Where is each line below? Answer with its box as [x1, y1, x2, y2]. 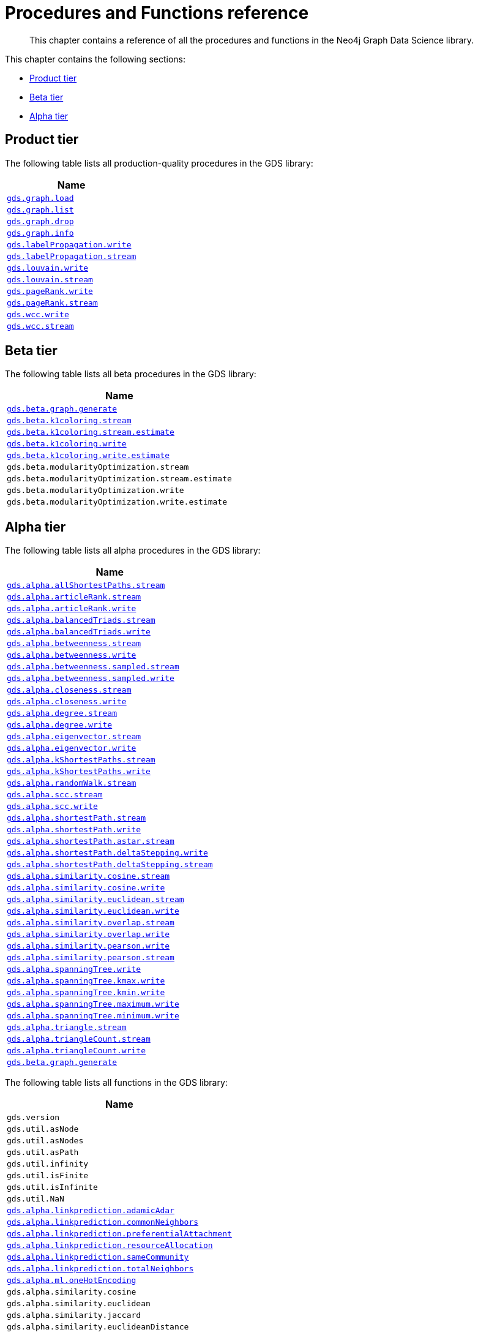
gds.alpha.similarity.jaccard [7, 1311, 141, 1320]
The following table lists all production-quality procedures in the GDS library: [5, 157, 313, 168]
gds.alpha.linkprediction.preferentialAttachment [7, 1229, 232, 1239]
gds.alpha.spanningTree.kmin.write [7, 988, 165, 998]
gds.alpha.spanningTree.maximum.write [7, 999, 179, 1009]
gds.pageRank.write [7, 286, 93, 296]
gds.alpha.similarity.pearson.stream [7, 953, 174, 963]
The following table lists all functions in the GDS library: [5, 1077, 228, 1088]
